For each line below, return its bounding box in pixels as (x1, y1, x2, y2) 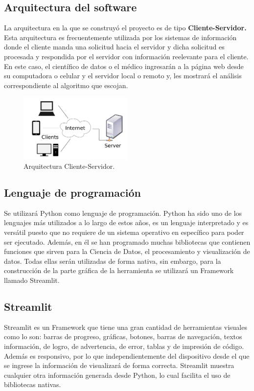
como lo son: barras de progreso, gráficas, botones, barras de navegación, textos (4, 331, 242, 342)
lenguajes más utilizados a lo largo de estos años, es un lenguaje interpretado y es (4, 217, 249, 228)
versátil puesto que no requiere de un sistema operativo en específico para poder (4, 227, 244, 237)
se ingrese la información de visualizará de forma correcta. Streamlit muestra (4, 360, 234, 370)
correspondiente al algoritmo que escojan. (4, 80, 128, 90)
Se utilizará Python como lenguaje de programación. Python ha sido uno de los (4, 207, 242, 218)
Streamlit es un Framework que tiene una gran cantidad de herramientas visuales (4, 322, 247, 332)
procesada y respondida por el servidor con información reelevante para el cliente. (4, 51, 249, 61)
